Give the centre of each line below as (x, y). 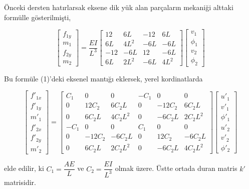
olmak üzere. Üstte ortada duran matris (176, 168)
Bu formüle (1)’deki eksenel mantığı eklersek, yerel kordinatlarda (103, 78)
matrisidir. (20, 182)
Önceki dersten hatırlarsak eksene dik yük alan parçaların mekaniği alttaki (119, 7)
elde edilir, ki (24, 168)
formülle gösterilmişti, (38, 17)
